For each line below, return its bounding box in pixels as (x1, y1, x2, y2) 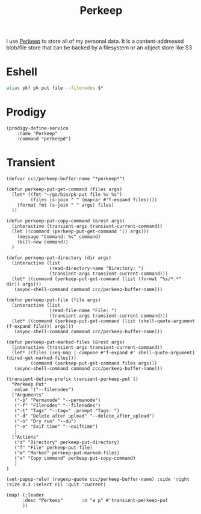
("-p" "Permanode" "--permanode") (14, 397, 101, 403)
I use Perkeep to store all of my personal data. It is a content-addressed (6, 37, 184, 45)
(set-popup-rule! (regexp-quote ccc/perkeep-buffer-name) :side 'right (6, 476, 190, 482)
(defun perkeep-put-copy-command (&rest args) (6, 218, 125, 224)
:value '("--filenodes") (11, 386, 74, 392)
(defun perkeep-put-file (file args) (6, 296, 101, 303)
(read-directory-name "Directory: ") (49, 265, 144, 271)
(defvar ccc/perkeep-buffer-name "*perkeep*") (6, 175, 125, 181)
